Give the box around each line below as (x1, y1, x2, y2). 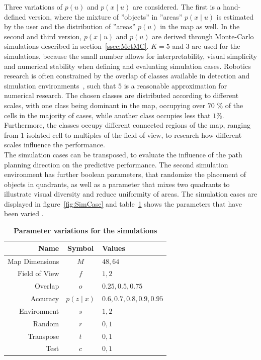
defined (4, 11, 26, 22)
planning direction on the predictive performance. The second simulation (4, 159, 228, 169)
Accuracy (30, 293, 59, 304)
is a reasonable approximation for (124, 80, 227, 91)
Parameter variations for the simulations (14, 225, 157, 236)
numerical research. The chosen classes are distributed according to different (4, 90, 239, 101)
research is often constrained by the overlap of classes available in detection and (4, 70, 250, 81)
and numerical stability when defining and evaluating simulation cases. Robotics (4, 60, 251, 71)
